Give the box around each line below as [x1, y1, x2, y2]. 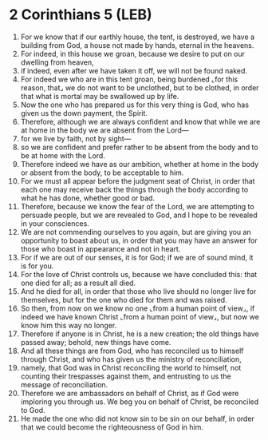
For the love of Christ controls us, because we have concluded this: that [20, 269, 258, 279]
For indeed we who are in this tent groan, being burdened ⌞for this [20, 74, 238, 84]
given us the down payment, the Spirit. [20, 108, 148, 117]
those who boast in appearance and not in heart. [20, 244, 181, 253]
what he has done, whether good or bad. [20, 193, 155, 203]
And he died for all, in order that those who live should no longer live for [20, 286, 257, 296]
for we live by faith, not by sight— [20, 133, 132, 143]
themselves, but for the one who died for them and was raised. [20, 295, 227, 304]
